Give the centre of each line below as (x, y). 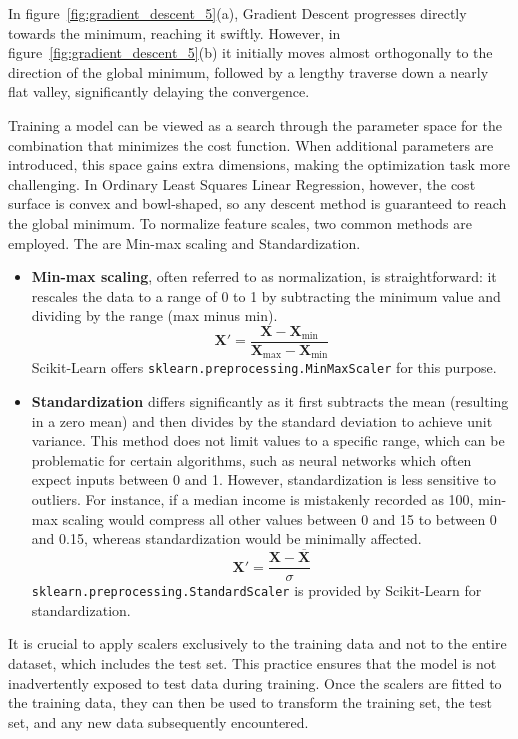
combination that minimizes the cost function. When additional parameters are (251, 144)
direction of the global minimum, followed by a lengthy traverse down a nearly (248, 71)
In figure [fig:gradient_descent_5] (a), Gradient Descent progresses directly (237, 13)
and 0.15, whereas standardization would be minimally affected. (226, 538)
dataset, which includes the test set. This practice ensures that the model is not (252, 662)
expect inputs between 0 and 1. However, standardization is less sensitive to (263, 479)
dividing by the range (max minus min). (154, 315)
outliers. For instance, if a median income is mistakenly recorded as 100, (252, 499)
